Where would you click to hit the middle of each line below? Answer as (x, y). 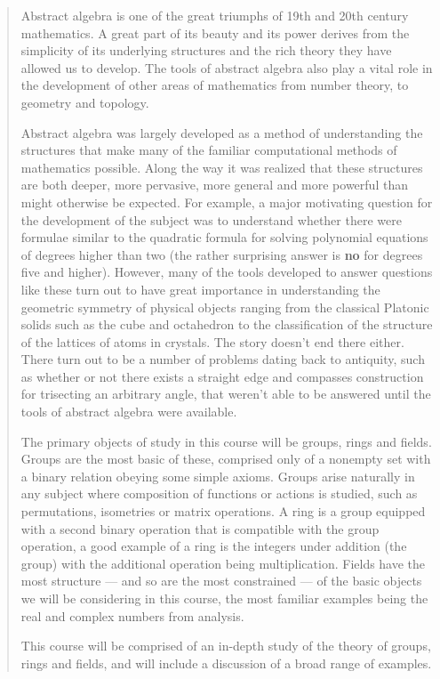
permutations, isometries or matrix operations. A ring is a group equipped (223, 511)
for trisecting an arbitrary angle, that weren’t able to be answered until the (226, 394)
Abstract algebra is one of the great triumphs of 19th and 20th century (215, 15)
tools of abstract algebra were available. (129, 412)
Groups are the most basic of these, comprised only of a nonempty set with (226, 459)
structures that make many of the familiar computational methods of (209, 150)
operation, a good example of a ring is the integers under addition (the (214, 546)
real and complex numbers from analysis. (132, 615)
